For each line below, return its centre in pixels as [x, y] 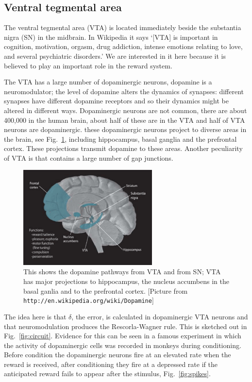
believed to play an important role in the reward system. [88, 65]
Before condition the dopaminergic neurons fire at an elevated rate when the [118, 355]
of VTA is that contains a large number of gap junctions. [89, 158]
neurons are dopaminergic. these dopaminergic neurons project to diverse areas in [125, 129]
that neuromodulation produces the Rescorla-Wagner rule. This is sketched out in [126, 326]
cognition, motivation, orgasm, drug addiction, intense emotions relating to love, [123, 46]
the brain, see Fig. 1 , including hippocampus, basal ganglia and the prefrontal [120, 139]
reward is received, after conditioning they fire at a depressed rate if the [111, 364]
